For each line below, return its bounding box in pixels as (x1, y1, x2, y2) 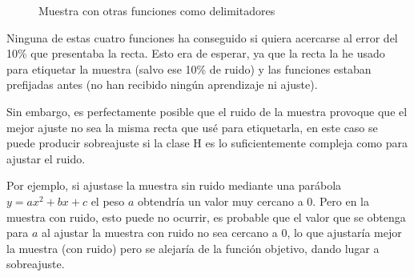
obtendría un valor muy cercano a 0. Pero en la (138, 192, 369, 209)
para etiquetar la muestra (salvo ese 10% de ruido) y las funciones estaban (6, 60, 372, 77)
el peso (90, 192, 125, 209)
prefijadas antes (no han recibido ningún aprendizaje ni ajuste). (6, 76, 318, 93)
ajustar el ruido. (6, 150, 86, 167)
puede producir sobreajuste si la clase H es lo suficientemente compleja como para (6, 134, 408, 151)
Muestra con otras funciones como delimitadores (38, 2, 275, 18)
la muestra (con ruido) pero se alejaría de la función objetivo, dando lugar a (6, 239, 380, 256)
